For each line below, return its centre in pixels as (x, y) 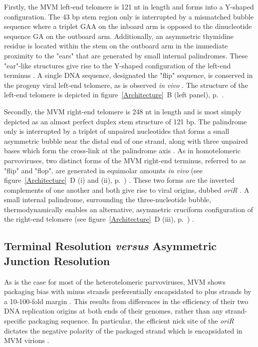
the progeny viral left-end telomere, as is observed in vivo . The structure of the (126, 85)
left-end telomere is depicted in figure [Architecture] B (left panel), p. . (114, 95)
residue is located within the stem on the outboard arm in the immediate (116, 46)
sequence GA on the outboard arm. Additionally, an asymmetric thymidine (119, 36)
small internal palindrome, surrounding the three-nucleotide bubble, (108, 199)
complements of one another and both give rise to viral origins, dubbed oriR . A (127, 189)
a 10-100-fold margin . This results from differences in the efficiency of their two (126, 301)
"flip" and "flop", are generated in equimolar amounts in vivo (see (103, 170)
